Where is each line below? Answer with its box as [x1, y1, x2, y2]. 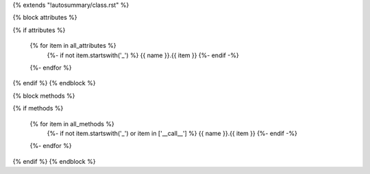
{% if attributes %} [12, 26, 66, 34]
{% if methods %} [12, 104, 64, 113]
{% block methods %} [12, 91, 75, 100]
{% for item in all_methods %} [29, 119, 114, 128]
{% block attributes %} [12, 14, 77, 22]
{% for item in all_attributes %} [29, 42, 116, 50]
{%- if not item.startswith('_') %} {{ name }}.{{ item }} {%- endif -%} [47, 51, 239, 59]
